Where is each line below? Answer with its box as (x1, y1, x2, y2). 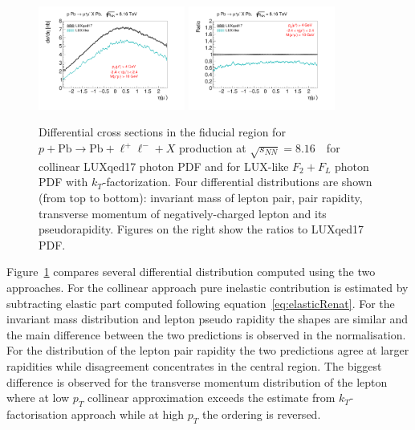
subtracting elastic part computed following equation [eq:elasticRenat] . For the (6, 294, 395, 311)
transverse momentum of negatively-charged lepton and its (39, 205, 327, 221)
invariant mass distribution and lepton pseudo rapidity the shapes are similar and (6, 310, 409, 327)
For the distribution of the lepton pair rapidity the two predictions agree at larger (6, 342, 409, 359)
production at (179, 140, 246, 156)
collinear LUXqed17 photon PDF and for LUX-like (39, 157, 289, 174)
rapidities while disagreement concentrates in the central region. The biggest (6, 357, 382, 374)
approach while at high (71, 405, 185, 422)
